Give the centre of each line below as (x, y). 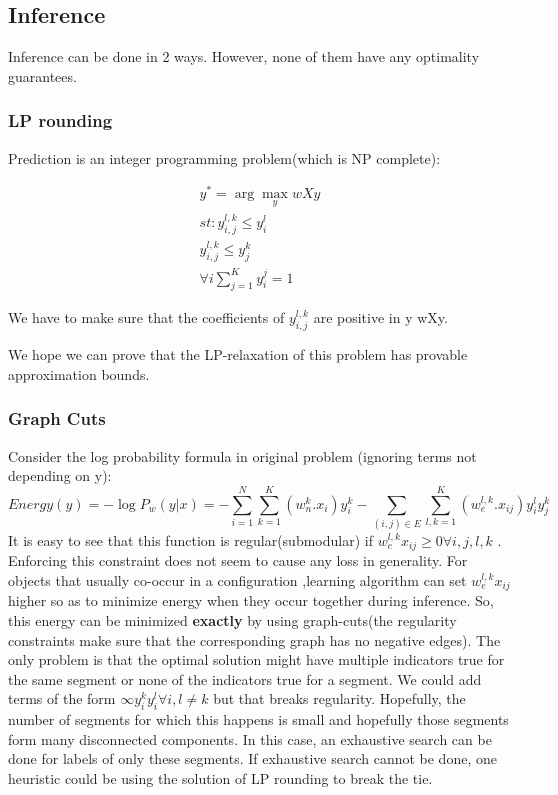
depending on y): (60, 475)
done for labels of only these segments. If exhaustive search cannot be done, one (252, 758)
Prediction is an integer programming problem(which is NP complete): (224, 157)
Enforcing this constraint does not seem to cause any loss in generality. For (238, 560)
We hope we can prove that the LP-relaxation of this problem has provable (238, 354)
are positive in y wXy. (380, 317)
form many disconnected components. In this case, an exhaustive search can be (250, 738)
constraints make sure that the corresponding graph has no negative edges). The (254, 639)
